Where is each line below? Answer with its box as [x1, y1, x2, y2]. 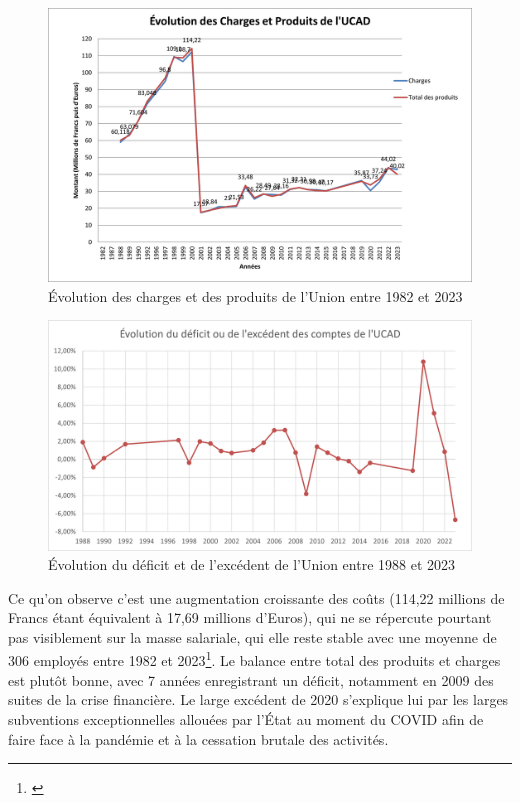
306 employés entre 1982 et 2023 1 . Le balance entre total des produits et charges [8, 647, 501, 671]
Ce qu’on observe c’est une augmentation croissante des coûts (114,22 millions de [8, 587, 505, 608]
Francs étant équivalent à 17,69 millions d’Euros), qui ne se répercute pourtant [8, 607, 492, 628]
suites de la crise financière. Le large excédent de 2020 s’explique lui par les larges [8, 689, 509, 710]
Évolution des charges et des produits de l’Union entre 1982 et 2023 [48, 285, 463, 306]
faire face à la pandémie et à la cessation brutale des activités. [8, 728, 389, 749]
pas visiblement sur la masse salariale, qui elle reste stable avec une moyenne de [8, 626, 497, 647]
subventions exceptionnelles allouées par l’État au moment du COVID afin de [8, 708, 484, 729]
